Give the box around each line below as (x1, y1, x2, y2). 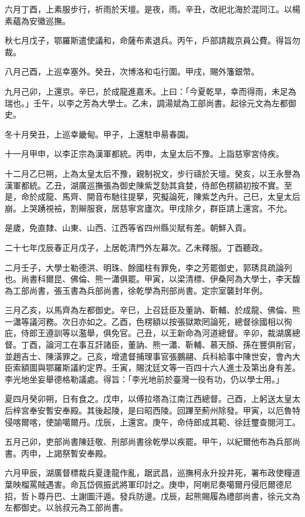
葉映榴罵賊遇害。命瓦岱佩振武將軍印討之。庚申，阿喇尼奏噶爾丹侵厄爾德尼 (5, 478, 292, 490)
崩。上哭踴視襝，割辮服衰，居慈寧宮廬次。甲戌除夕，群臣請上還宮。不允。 (5, 202, 292, 214)
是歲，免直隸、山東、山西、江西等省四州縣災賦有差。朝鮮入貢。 (5, 221, 251, 234)
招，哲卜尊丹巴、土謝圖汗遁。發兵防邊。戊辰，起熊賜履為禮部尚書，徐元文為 (5, 489, 300, 502)
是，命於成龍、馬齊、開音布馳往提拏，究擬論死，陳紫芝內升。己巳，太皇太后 (5, 190, 300, 203)
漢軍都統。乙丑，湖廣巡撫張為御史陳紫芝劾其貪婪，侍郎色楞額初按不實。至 (5, 179, 292, 191)
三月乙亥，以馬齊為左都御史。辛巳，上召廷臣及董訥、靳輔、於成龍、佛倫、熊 (5, 304, 300, 316)
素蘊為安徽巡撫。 (5, 14, 70, 26)
